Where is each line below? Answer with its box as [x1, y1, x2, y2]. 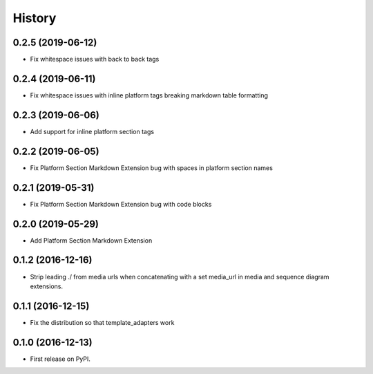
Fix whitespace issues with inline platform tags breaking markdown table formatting [30, 91, 269, 100]
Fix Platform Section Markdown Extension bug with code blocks [30, 200, 212, 208]
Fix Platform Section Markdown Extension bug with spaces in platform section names [30, 163, 273, 172]
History [12, 10, 57, 26]
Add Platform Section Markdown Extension [30, 236, 153, 245]
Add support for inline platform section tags [30, 127, 155, 135]
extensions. [30, 282, 64, 290]
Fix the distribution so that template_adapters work [30, 318, 175, 326]
